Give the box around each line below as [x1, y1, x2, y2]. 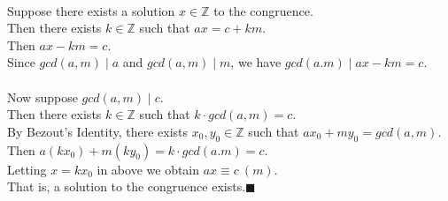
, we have [230, 53, 282, 71]
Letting [7, 160, 47, 178]
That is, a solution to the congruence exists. [7, 177, 246, 196]
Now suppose [7, 87, 78, 106]
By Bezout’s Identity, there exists [7, 122, 189, 140]
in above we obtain [97, 160, 200, 178]
